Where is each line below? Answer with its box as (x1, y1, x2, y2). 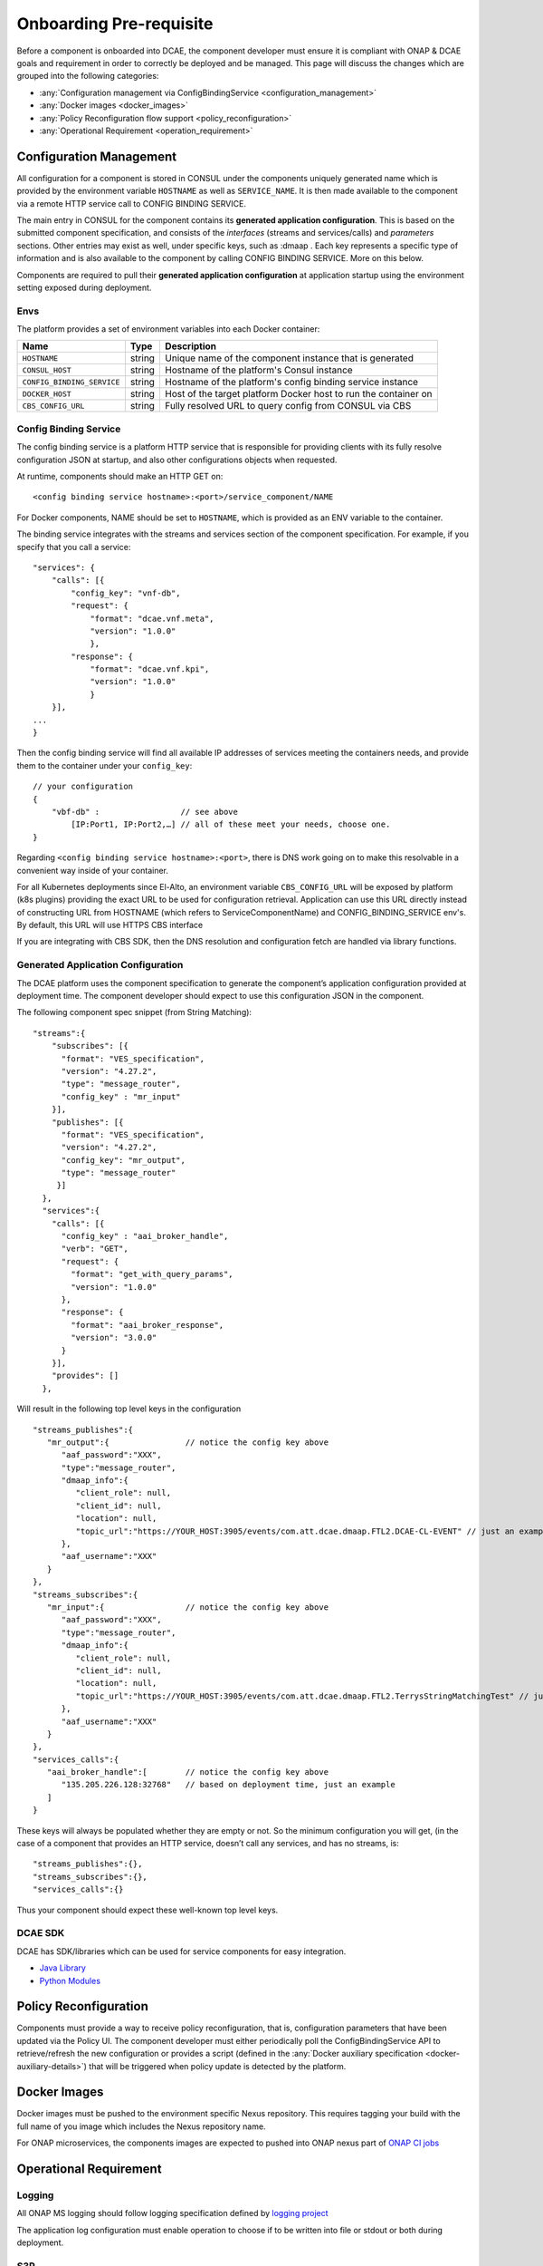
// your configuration (33, 781, 134, 792)
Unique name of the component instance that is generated (164, 352, 414, 364)
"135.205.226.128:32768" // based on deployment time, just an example (61, 1779, 395, 1790)
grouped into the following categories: (16, 71, 159, 82)
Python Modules (39, 1975, 101, 1986)
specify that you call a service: (16, 541, 131, 552)
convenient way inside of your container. (16, 865, 169, 876)
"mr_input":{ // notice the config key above (46, 1602, 329, 1612)
